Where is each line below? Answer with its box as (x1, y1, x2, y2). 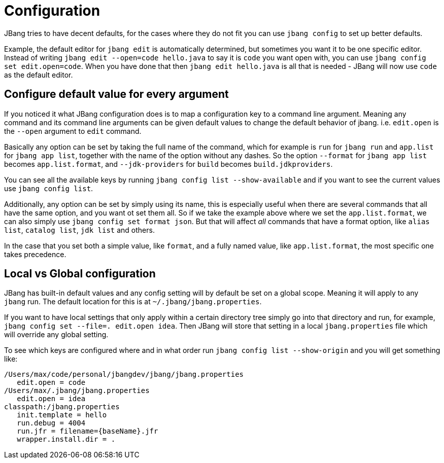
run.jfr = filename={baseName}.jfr (17, 427, 158, 436)
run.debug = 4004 (17, 419, 86, 428)
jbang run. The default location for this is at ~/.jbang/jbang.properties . (4, 297, 262, 306)
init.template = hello (17, 411, 107, 419)
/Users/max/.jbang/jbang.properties (4, 386, 150, 395)
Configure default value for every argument (4, 88, 229, 101)
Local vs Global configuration (4, 267, 156, 280)
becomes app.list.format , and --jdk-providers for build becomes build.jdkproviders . (4, 159, 333, 168)
